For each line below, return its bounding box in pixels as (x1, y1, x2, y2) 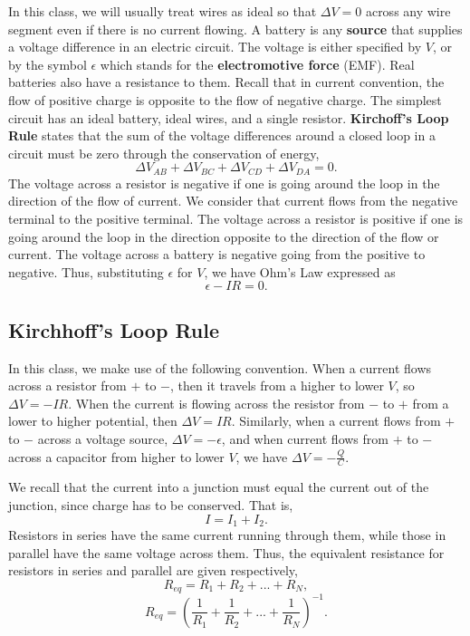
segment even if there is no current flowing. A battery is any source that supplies (8, 19, 463, 38)
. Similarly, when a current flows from (231, 411, 441, 430)
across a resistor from (8, 376, 127, 395)
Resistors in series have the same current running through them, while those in (8, 525, 446, 544)
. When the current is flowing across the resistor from (68, 393, 365, 412)
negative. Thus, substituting (8, 262, 164, 281)
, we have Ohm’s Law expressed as (204, 262, 396, 281)
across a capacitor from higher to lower (8, 447, 225, 466)
